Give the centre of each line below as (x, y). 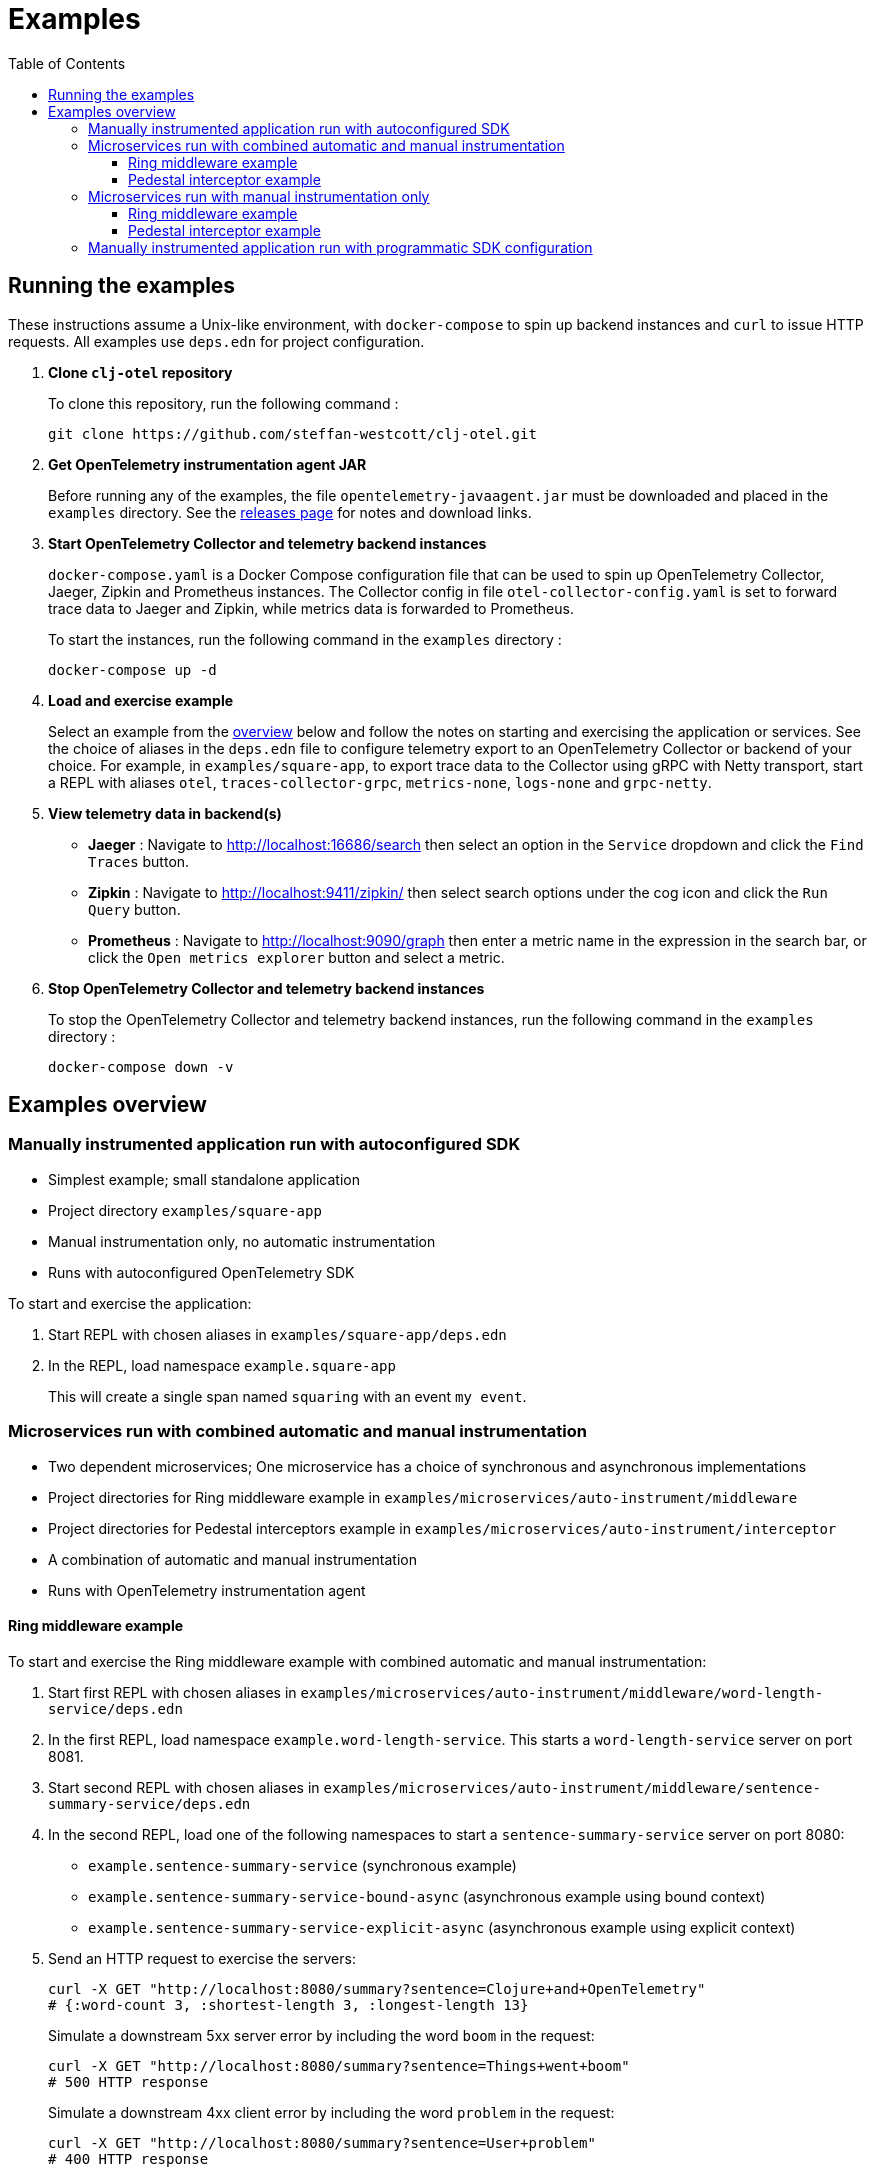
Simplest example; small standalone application (204, 1179)
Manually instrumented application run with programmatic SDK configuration (340, 247)
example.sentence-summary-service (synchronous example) (302, 1865)
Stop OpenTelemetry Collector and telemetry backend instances (266, 988)
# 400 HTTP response (128, 2158)
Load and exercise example (141, 700)
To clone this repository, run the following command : (223, 403)
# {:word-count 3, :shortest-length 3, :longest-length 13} (288, 2004)
